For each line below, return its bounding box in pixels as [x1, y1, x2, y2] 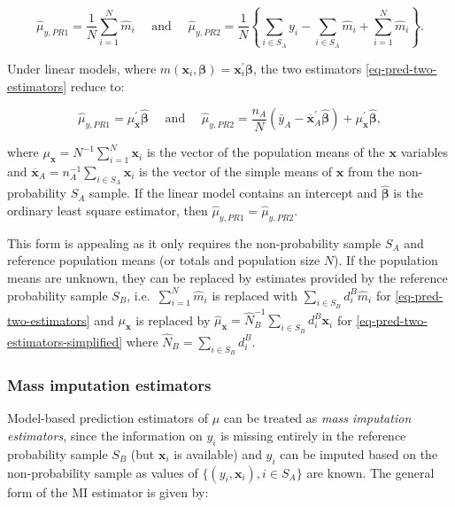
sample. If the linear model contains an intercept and [89, 183, 377, 202]
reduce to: [70, 76, 125, 95]
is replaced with [212, 285, 298, 304]
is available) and [174, 444, 262, 463]
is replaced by [135, 310, 211, 329]
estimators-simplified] [7, 331, 123, 350]
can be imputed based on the [280, 444, 438, 463]
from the [347, 161, 395, 180]
